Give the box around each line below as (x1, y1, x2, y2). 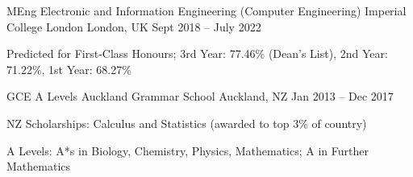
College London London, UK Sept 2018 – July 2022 (6, 18, 261, 35)
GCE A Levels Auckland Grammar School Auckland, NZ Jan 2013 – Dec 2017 (6, 88, 394, 105)
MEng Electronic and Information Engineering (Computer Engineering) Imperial (6, 2, 407, 19)
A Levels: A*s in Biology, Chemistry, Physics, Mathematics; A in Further (6, 142, 369, 158)
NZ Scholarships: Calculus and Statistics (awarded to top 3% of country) (6, 114, 367, 131)
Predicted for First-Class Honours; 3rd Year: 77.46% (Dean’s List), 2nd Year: (6, 45, 388, 62)
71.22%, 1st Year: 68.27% (6, 60, 131, 77)
